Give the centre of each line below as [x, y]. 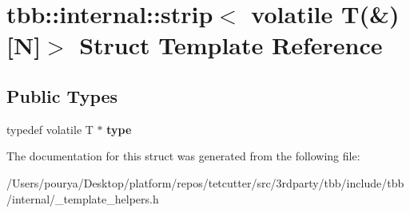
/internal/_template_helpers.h [83, 198]
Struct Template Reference [231, 45]
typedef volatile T [50, 129]
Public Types [62, 95]
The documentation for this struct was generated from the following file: [183, 156]
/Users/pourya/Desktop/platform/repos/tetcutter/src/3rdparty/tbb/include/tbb [205, 182]
